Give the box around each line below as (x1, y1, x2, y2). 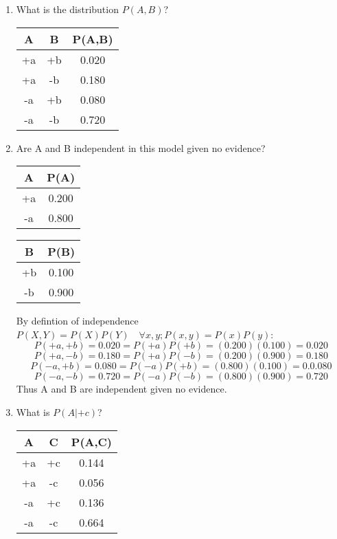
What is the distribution (16, 2, 119, 16)
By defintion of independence (16, 313, 139, 328)
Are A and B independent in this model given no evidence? (16, 140, 266, 155)
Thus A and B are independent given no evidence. (16, 382, 227, 396)
